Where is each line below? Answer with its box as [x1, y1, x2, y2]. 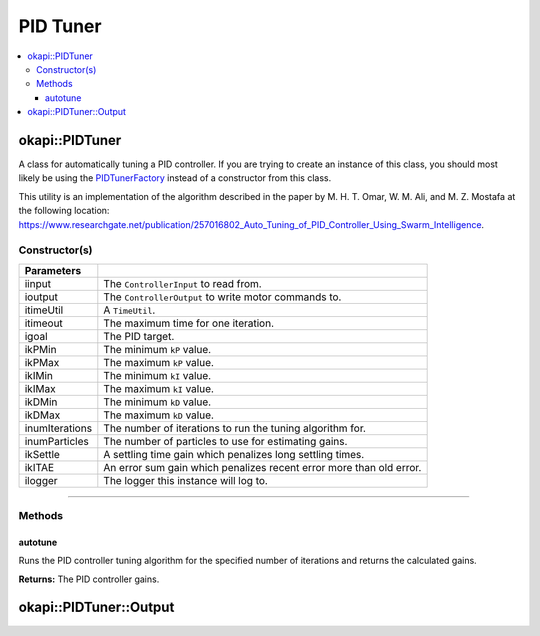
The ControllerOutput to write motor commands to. [103, 290, 342, 304]
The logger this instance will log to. [103, 473, 269, 487]
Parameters [24, 263, 82, 277]
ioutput [24, 290, 59, 304]
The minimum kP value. [103, 342, 212, 356]
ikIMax [24, 381, 56, 395]
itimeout [24, 316, 64, 330]
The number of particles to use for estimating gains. [103, 434, 348, 448]
